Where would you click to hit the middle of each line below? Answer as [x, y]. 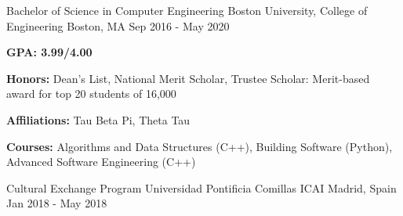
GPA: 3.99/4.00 [49, 52]
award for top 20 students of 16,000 [91, 94]
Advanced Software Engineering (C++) [101, 162]
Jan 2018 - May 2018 [57, 203]
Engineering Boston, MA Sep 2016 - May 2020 [118, 25]
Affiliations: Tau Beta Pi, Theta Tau [98, 119]
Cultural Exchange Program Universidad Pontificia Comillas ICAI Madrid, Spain [201, 187]
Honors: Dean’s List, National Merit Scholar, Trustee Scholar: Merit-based [188, 78]
